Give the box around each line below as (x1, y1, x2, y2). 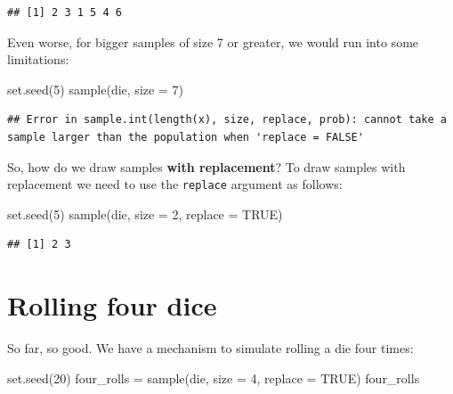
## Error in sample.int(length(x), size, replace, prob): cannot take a (7, 113, 447, 127)
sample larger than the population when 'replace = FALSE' (7, 130, 364, 144)
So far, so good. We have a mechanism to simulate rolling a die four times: (7, 339, 414, 357)
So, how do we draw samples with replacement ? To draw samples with (7, 157, 406, 176)
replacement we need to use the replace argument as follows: (7, 175, 343, 193)
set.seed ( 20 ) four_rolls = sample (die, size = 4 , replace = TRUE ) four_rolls (7, 368, 420, 387)
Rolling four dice (7, 287, 217, 324)
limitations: (7, 50, 69, 69)
